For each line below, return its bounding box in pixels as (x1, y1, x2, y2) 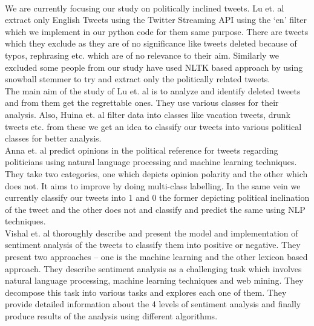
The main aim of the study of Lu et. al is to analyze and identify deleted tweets (5, 84, 301, 97)
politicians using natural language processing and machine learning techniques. (5, 155, 297, 168)
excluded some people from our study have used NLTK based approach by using (5, 60, 303, 73)
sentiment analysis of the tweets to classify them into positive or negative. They (5, 238, 301, 251)
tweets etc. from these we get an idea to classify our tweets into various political (5, 120, 302, 132)
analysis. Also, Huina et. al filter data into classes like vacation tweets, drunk (5, 108, 290, 120)
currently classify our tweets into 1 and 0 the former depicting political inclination (5, 191, 310, 204)
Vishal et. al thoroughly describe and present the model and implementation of (5, 226, 298, 239)
